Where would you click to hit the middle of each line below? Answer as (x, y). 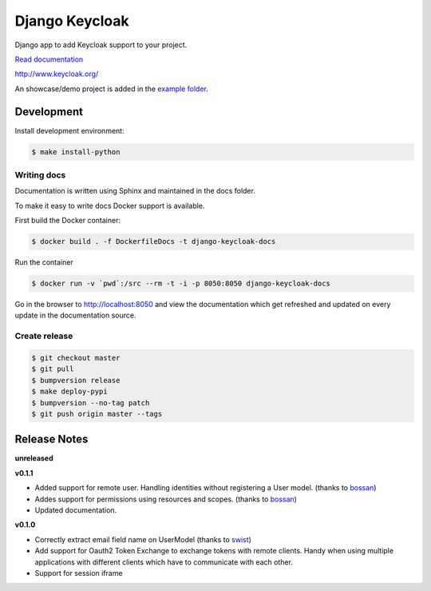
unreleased (34, 458)
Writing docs (40, 174)
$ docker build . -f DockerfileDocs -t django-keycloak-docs (154, 242)
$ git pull (53, 369)
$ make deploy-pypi (69, 391)
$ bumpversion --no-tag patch (91, 403)
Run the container (44, 262)
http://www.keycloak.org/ (57, 74)
